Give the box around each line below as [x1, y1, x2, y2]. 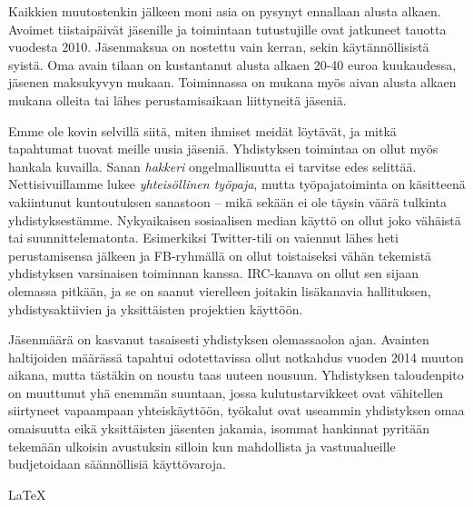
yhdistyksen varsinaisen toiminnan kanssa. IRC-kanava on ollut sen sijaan [8, 263, 419, 283]
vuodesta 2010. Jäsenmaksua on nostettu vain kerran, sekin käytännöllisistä [8, 37, 429, 56]
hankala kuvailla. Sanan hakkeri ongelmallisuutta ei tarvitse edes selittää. [8, 156, 417, 175]
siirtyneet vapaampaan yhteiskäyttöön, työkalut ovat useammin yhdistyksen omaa [8, 401, 465, 420]
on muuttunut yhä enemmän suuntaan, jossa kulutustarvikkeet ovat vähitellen [8, 383, 444, 402]
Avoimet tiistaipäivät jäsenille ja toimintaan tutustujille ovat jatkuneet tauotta [8, 19, 447, 38]
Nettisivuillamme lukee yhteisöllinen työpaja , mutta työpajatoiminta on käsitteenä [8, 174, 466, 194]
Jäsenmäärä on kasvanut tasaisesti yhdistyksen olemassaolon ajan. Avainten [8, 330, 429, 349]
